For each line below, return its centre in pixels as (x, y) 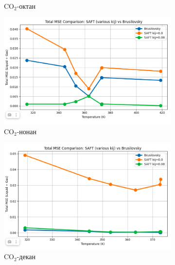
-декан (26, 256)
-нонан (27, 131)
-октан (26, 6)
